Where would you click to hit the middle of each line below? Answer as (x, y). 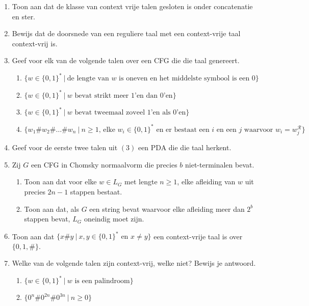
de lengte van (88, 79)
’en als (161, 113)
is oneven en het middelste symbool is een (184, 79)
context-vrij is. (35, 43)
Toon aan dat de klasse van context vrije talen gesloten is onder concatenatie (132, 6)
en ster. (24, 16)
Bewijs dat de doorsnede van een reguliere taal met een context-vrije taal (126, 33)
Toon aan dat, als (52, 208)
